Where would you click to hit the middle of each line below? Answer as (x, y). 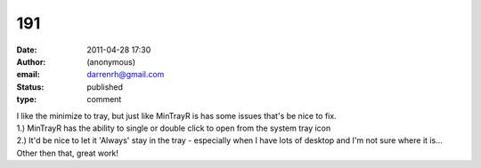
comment (104, 100)
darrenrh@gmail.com (126, 75)
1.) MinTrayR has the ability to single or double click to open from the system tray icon (174, 128)
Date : (27, 50)
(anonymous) (111, 61)
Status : (30, 87)
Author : (31, 61)
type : (27, 100)
